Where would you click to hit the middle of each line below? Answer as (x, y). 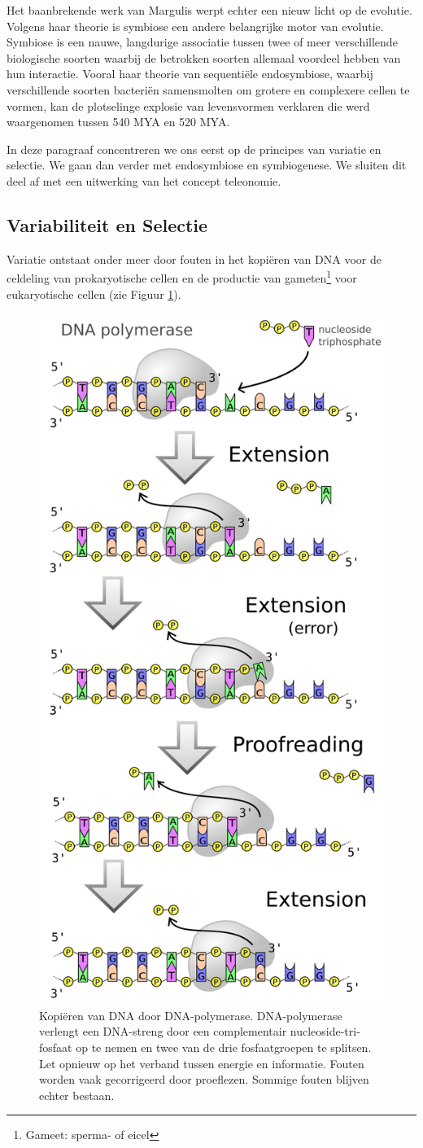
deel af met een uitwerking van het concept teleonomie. (144, 180)
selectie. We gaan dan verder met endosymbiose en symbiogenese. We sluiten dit (207, 165)
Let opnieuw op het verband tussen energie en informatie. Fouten (202, 1063)
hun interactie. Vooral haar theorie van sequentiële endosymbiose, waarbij (190, 74)
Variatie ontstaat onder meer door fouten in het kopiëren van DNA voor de (194, 259)
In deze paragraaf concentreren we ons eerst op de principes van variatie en (194, 149)
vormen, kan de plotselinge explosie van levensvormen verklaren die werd (188, 105)
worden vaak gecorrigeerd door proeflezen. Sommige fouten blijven (204, 1079)
